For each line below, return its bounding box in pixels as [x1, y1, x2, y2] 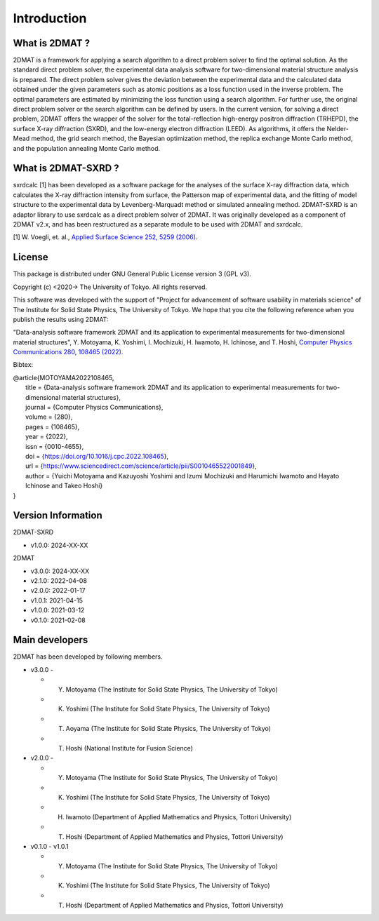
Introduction [13, 11, 87, 26]
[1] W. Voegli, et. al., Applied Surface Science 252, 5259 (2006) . [13, 233, 198, 241]
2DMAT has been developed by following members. [13, 652, 163, 661]
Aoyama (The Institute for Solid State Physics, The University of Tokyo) [65, 725, 272, 733]
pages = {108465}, [25, 422, 80, 431]
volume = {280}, [25, 412, 73, 421]
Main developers [13, 634, 88, 646]
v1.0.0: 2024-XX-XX [30, 541, 88, 549]
